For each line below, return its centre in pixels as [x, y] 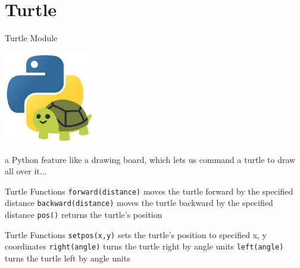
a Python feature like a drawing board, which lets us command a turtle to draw [150, 159]
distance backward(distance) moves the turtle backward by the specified [139, 203]
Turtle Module [31, 38]
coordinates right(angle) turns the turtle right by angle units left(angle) [144, 246]
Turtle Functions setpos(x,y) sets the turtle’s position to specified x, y [136, 234]
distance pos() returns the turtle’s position [84, 214]
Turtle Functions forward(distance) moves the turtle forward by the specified [149, 191]
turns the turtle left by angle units [68, 258]
